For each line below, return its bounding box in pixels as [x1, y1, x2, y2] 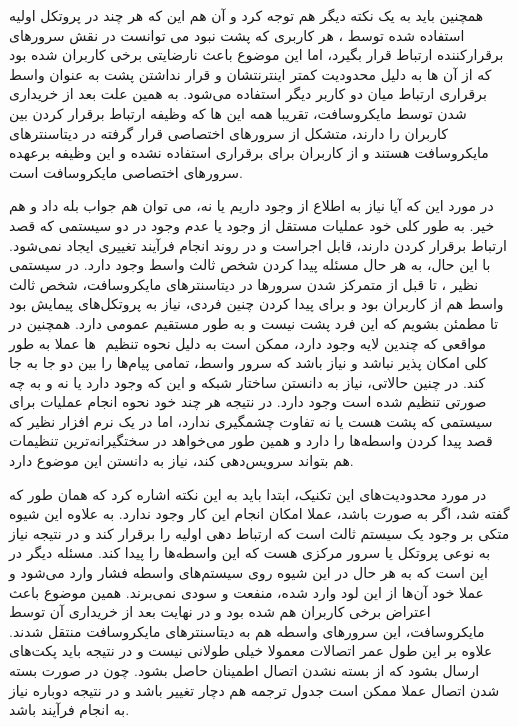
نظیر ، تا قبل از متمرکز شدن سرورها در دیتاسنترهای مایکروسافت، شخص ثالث [9, 273, 479, 294]
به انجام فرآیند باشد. [9, 699, 130, 720]
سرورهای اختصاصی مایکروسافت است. [9, 161, 243, 182]
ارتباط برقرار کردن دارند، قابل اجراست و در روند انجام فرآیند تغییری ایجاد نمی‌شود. [9, 234, 507, 255]
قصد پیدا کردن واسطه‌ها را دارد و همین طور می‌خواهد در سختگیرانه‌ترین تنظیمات [9, 430, 493, 451]
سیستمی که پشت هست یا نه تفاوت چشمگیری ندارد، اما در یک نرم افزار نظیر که [9, 410, 493, 431]
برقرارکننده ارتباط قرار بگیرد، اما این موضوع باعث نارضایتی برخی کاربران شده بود [9, 44, 504, 65]
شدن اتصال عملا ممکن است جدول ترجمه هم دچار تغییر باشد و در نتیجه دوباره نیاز [9, 679, 500, 700]
